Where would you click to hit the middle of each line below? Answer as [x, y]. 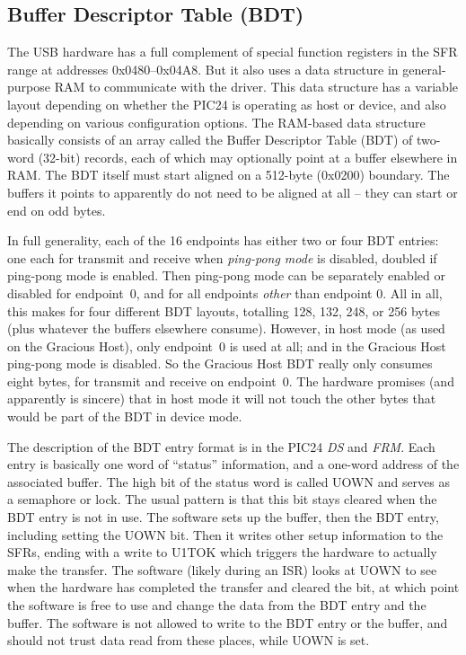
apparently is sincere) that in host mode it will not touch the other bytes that [222, 398]
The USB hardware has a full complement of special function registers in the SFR [233, 52]
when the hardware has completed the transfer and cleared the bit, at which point [233, 587]
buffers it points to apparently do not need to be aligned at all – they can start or [233, 192]
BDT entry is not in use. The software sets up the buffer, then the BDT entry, [223, 517]
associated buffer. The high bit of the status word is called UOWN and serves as [229, 481]
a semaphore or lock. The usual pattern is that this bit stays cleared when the [222, 499]
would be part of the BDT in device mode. [125, 416]
